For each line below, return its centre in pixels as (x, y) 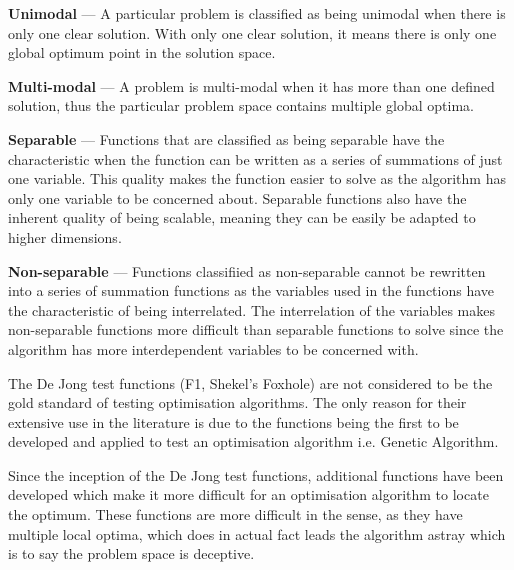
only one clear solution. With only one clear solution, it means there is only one (252, 32)
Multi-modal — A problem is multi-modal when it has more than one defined (251, 85)
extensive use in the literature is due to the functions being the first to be (233, 421)
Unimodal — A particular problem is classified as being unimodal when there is (257, 13)
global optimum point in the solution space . (142, 52)
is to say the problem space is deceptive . (131, 553)
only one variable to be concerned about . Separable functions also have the (237, 197)
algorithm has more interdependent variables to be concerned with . (213, 348)
